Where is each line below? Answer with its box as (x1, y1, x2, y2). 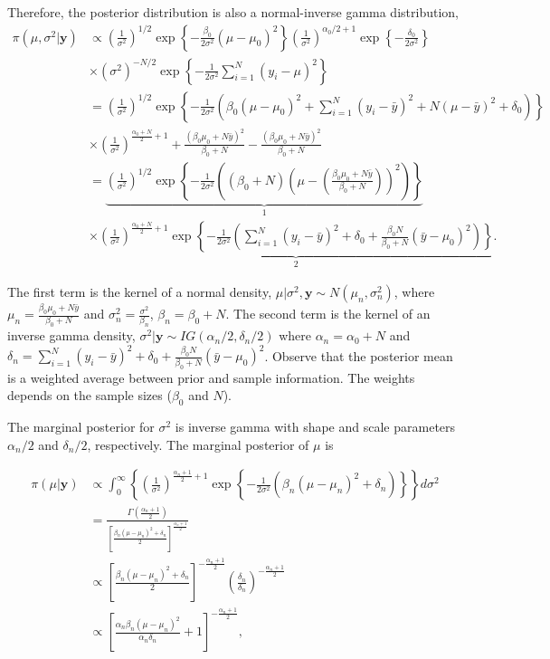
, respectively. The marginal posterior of (87, 435, 309, 454)
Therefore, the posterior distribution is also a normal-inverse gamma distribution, (7, 3, 459, 21)
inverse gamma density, (7, 326, 136, 345)
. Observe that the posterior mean (264, 346, 453, 365)
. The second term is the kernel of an (225, 304, 431, 323)
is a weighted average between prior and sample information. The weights (7, 368, 415, 387)
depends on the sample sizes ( (7, 386, 172, 405)
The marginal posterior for (7, 417, 155, 436)
